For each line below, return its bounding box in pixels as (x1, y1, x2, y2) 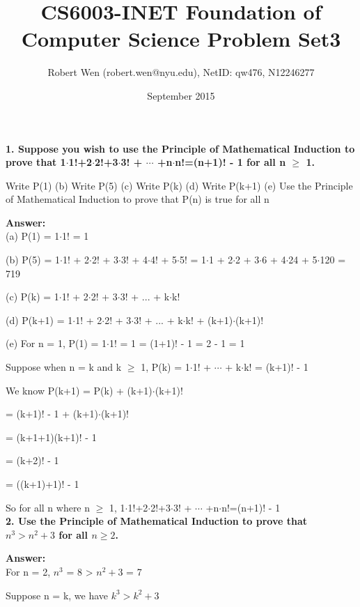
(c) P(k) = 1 (6, 289, 59, 304)
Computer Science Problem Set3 (21, 24, 341, 53)
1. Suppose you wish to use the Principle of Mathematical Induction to (6, 141, 355, 155)
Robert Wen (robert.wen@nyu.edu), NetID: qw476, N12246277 (47, 65, 315, 79)
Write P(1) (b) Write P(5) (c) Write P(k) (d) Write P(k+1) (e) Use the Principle (6, 178, 353, 192)
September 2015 (147, 88, 215, 102)
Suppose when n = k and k (6, 360, 122, 374)
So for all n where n (6, 500, 91, 514)
